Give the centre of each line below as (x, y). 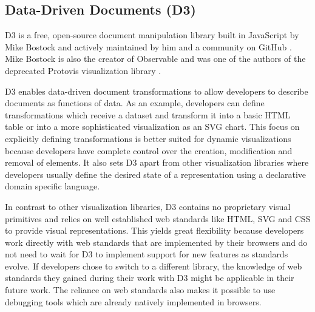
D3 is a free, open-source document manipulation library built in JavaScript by (152, 35)
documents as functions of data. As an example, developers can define (135, 103)
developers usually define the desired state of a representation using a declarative (156, 174)
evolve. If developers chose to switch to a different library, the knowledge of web (154, 266)
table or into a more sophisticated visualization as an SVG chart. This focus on (152, 127)
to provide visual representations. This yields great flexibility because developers (154, 230)
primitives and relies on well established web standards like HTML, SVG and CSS (158, 218)
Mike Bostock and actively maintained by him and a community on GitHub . (148, 46)
